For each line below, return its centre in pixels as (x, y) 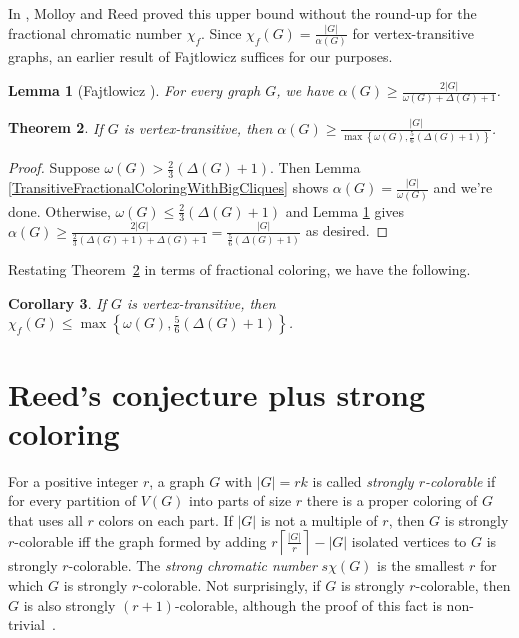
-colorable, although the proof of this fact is (308, 604)
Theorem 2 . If (55, 127)
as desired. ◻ (347, 230)
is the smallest (421, 565)
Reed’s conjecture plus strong (217, 393)
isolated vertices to (409, 540)
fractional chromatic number (95, 32)
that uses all (45, 519)
